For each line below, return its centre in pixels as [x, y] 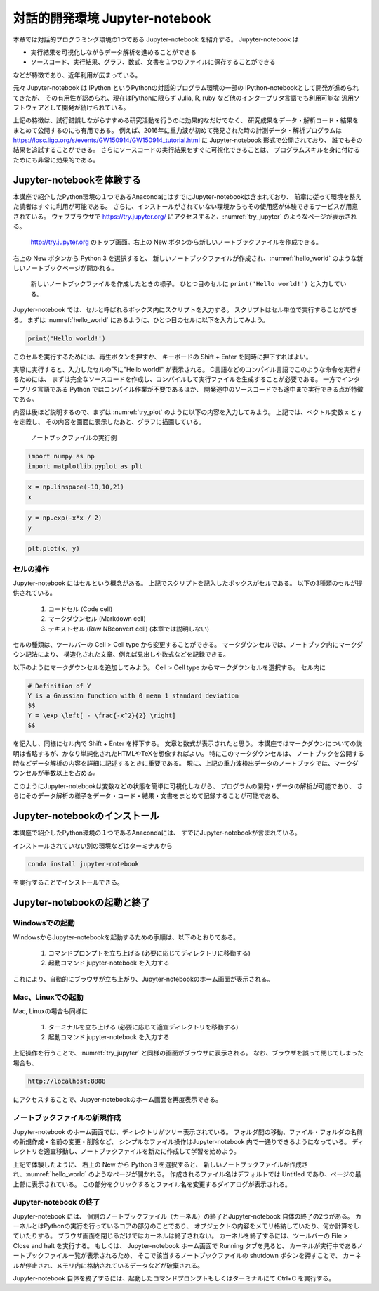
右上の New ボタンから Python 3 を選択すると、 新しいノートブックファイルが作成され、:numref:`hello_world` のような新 [188, 258]
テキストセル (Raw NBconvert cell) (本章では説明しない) [129, 629]
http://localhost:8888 [67, 1081]
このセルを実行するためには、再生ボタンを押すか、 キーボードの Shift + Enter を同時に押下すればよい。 [162, 357]
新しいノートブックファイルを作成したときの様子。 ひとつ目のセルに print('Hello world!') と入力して [185, 284]
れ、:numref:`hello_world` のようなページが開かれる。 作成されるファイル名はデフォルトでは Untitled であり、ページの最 [187, 1174]
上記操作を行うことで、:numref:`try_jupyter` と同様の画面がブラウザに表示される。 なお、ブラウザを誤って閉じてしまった [188, 1053]
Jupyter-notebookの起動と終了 [81, 903]
